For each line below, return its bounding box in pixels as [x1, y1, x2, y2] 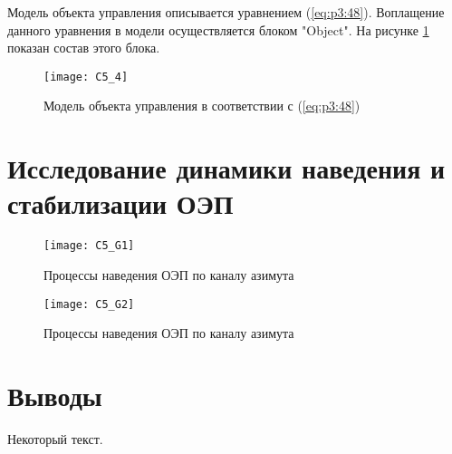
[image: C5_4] [43, 70, 129, 83]
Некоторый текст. [7, 429, 103, 448]
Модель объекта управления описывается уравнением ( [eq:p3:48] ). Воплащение [7, 3, 445, 21]
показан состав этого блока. [7, 38, 160, 57]
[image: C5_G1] [43, 239, 135, 253]
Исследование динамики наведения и [7, 150, 446, 187]
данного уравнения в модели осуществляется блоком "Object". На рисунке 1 [7, 20, 429, 39]
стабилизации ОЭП [7, 185, 234, 222]
